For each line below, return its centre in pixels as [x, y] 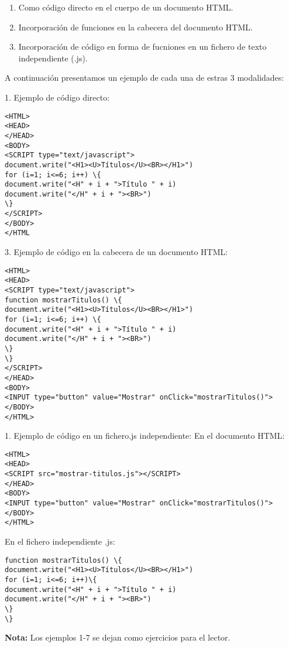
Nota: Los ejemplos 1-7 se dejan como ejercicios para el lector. [118, 637]
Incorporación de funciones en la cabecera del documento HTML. [135, 27]
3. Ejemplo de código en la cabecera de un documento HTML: [116, 252]
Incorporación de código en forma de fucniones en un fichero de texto [142, 47]
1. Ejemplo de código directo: [57, 97]
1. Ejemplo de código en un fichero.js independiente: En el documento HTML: [145, 436]
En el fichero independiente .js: [60, 541]
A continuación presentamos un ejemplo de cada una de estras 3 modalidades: [144, 78]
